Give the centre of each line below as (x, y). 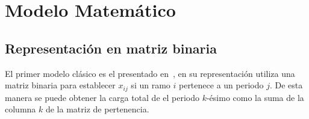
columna (20, 109)
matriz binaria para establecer (60, 85)
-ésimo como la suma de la (255, 97)
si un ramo (151, 85)
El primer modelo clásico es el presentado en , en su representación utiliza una (150, 73)
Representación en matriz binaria (111, 48)
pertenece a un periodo (221, 85)
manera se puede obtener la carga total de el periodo (102, 97)
